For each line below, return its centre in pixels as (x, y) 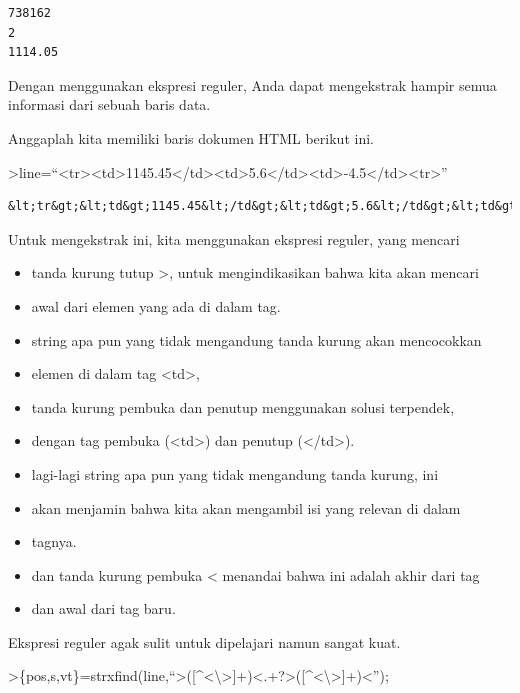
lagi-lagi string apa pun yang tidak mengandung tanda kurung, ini (235, 473)
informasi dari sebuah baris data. (109, 104)
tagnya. (54, 541)
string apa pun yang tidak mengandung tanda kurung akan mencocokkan (256, 339)
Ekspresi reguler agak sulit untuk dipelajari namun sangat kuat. (204, 641)
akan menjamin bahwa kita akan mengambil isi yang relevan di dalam (246, 507)
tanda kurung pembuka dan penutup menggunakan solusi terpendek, (243, 406)
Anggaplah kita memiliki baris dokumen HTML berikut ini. (191, 137)
